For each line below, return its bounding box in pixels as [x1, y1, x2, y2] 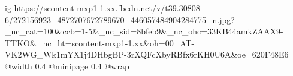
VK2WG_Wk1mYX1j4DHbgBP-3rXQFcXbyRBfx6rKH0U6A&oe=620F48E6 [5, 48, 289, 61]
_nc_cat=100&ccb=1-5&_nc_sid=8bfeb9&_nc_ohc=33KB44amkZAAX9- [5, 25, 283, 37]
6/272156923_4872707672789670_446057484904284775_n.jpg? [5, 13, 235, 26]
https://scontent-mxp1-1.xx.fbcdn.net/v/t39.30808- [14, 2, 203, 14]
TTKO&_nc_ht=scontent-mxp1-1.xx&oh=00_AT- [5, 36, 195, 49]
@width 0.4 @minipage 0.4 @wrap [5, 59, 129, 72]
